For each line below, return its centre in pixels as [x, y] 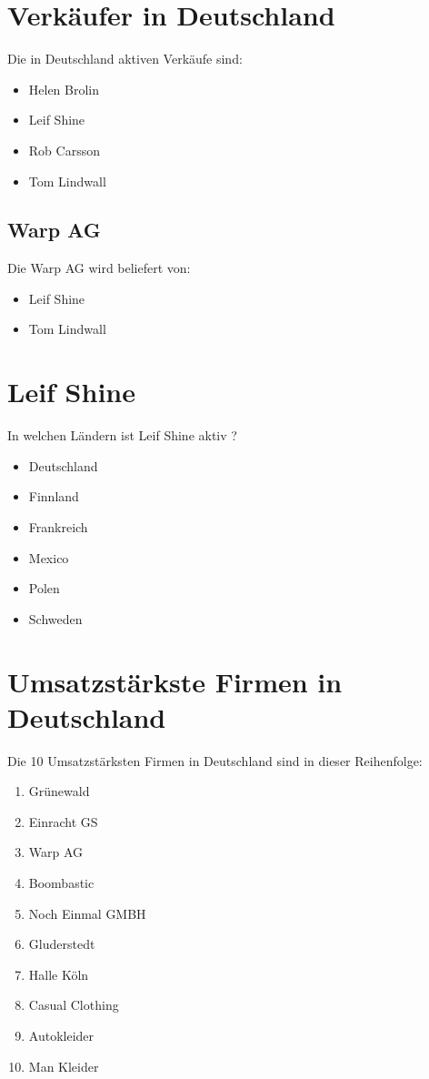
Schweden [55, 618]
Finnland [54, 496]
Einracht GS [63, 821]
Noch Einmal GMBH [87, 913]
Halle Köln [59, 974]
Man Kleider [64, 1066]
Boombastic [61, 883]
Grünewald [59, 791]
